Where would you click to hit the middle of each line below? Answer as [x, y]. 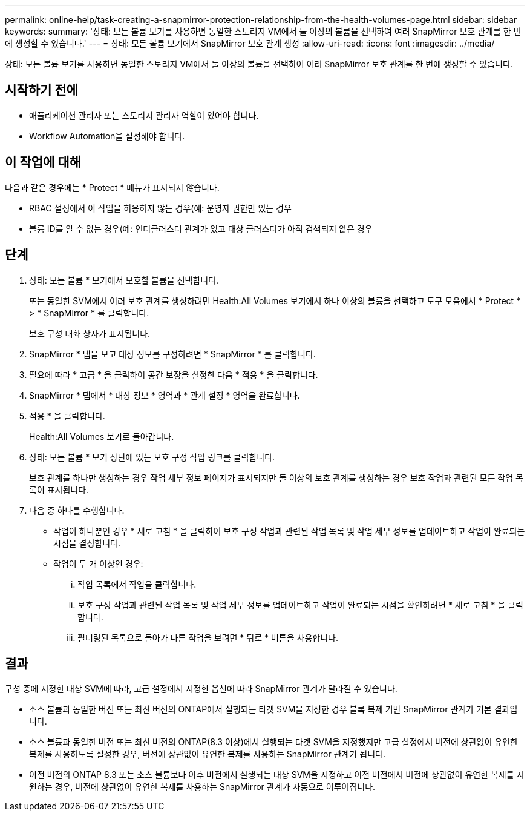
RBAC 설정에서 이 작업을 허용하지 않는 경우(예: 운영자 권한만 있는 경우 [160, 208]
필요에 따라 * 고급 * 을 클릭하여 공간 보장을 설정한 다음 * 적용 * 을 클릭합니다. [174, 374]
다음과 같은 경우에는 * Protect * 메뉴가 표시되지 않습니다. [112, 187]
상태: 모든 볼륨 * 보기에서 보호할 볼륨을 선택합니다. [124, 280]
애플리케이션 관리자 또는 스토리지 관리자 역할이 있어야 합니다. [144, 115]
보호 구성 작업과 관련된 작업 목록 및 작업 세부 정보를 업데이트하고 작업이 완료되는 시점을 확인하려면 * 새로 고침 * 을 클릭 [300, 605]
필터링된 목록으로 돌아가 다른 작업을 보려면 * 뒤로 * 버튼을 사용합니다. [208, 637]
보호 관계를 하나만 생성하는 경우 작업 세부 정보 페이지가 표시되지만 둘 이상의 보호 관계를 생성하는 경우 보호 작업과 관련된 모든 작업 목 [276, 477]
